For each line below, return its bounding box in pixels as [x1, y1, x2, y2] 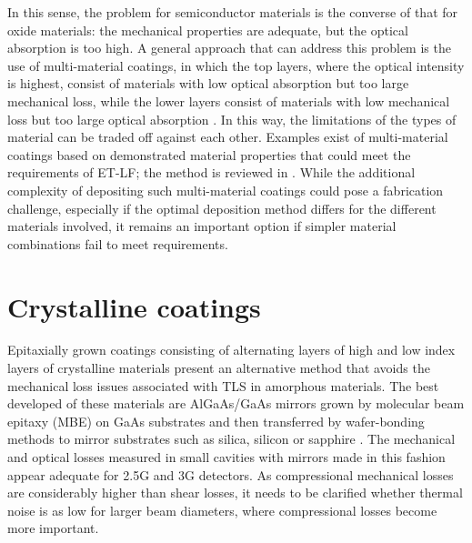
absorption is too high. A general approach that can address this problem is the [7, 38, 451, 57]
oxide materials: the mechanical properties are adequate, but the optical [7, 20, 408, 39]
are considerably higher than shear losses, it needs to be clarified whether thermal [7, 483, 463, 502]
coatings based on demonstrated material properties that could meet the [7, 145, 411, 164]
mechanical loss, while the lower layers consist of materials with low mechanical [7, 91, 450, 110]
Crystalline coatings [7, 287, 261, 325]
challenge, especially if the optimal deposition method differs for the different [7, 198, 437, 217]
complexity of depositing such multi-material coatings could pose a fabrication [7, 180, 444, 199]
